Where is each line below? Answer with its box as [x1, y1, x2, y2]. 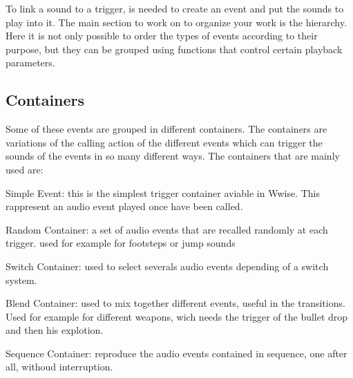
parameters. [6, 55, 55, 70]
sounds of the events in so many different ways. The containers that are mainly [6, 149, 340, 163]
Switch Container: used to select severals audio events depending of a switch [6, 258, 329, 273]
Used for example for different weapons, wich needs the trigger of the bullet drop [6, 309, 348, 323]
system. [6, 272, 37, 287]
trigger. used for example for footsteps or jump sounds [6, 236, 236, 250]
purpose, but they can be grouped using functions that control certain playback [6, 41, 343, 56]
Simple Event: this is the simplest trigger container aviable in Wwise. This [6, 185, 320, 200]
